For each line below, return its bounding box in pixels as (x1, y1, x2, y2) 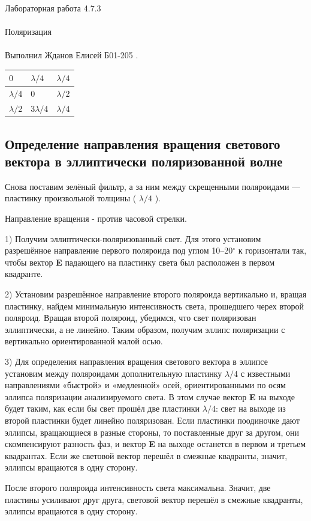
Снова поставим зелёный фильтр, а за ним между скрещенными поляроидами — (5, 180, 301, 192)
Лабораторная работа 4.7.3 (5, 2, 101, 14)
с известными (240, 367, 291, 379)
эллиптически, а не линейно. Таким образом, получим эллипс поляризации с (5, 323, 285, 335)
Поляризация (5, 25, 52, 38)
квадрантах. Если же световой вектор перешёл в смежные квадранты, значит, (5, 449, 288, 462)
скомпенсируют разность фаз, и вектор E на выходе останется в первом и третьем (5, 437, 306, 450)
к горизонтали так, (238, 244, 307, 257)
